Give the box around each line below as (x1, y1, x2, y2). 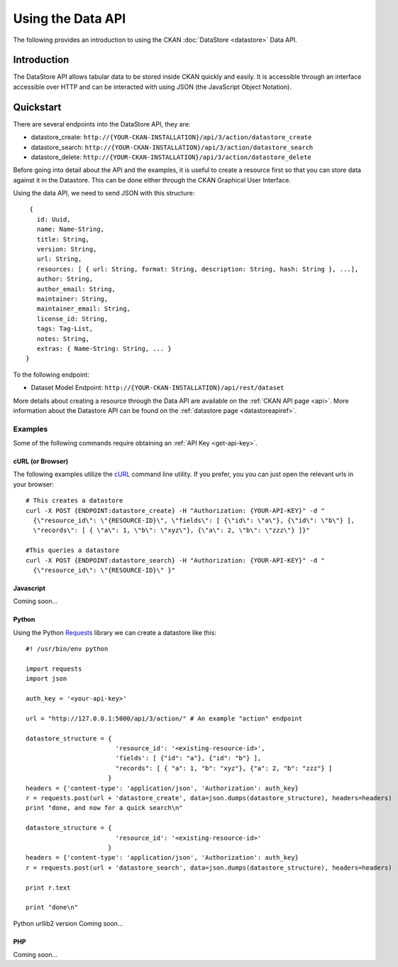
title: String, (36, 235, 90, 243)
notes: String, (36, 335, 90, 342)
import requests (26, 664, 82, 673)
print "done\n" (26, 903, 79, 912)
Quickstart (13, 101, 62, 113)
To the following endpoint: (13, 370, 90, 379)
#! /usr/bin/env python (26, 645, 109, 653)
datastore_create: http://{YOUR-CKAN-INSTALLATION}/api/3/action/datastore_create (31, 133, 312, 141)
